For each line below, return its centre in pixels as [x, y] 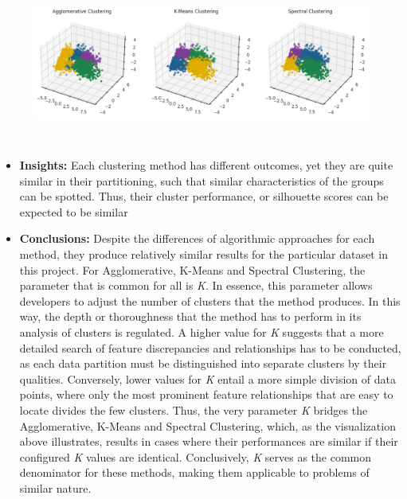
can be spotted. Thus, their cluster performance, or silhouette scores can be [204, 196]
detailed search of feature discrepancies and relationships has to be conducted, [210, 347]
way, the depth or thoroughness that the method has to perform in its [190, 316]
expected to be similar [74, 211]
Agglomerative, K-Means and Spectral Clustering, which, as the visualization [207, 425]
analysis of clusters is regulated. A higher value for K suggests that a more [202, 331]
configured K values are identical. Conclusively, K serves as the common [196, 456]
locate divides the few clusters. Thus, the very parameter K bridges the [194, 409]
